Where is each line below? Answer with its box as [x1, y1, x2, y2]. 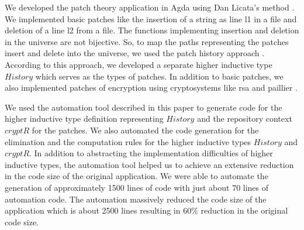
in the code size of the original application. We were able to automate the [5, 170, 268, 182]
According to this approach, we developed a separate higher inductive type [5, 58, 272, 70]
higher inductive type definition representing [5, 112, 164, 125]
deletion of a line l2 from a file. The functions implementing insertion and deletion [5, 24, 299, 36]
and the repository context [197, 112, 292, 125]
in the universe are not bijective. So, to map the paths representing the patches [5, 35, 289, 47]
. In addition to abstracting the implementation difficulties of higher [29, 147, 273, 159]
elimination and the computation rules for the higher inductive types [5, 135, 251, 147]
